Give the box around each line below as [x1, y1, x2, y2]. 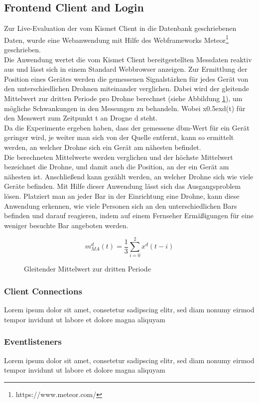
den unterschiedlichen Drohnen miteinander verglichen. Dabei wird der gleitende [4, 83, 249, 94]
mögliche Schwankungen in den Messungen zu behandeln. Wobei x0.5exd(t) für [4, 103, 246, 113]
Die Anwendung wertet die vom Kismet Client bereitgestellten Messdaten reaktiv [4, 54, 252, 64]
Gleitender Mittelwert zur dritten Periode [24, 264, 151, 274]
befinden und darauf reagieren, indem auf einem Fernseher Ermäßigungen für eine [4, 210, 254, 221]
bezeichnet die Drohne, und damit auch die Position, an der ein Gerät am [4, 161, 229, 172]
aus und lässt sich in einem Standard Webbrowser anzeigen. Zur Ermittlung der [4, 64, 248, 74]
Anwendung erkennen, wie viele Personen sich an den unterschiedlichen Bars [4, 200, 237, 211]
